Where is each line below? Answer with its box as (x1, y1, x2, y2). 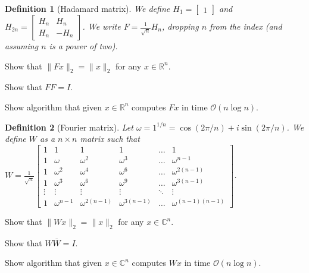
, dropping (161, 20, 199, 32)
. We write (82, 20, 121, 32)
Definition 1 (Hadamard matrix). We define (5, 2, 170, 14)
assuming (5, 40, 39, 52)
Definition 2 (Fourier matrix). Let (5, 120, 133, 133)
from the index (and (210, 20, 282, 32)
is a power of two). (49, 40, 118, 52)
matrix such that (80, 132, 140, 145)
